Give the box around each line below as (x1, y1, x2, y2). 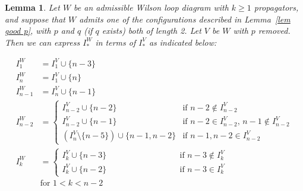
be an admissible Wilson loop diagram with (74, 1, 229, 13)
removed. (258, 24, 291, 37)
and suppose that (5, 12, 65, 25)
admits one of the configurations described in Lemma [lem (79, 12, 291, 25)
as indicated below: (149, 36, 217, 48)
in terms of (95, 36, 136, 48)
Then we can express (5, 36, 80, 48)
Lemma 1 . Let (5, 1, 60, 13)
